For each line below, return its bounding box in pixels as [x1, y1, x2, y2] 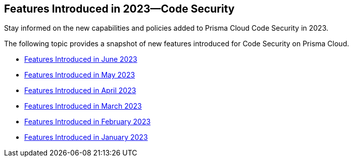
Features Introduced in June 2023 [24, 55, 137, 64]
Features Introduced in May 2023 [24, 70, 135, 79]
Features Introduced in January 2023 [24, 133, 148, 142]
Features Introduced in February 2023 [24, 117, 151, 126]
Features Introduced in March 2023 [24, 102, 142, 111]
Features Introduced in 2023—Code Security [4, 3, 235, 15]
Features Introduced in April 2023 [24, 86, 136, 95]
